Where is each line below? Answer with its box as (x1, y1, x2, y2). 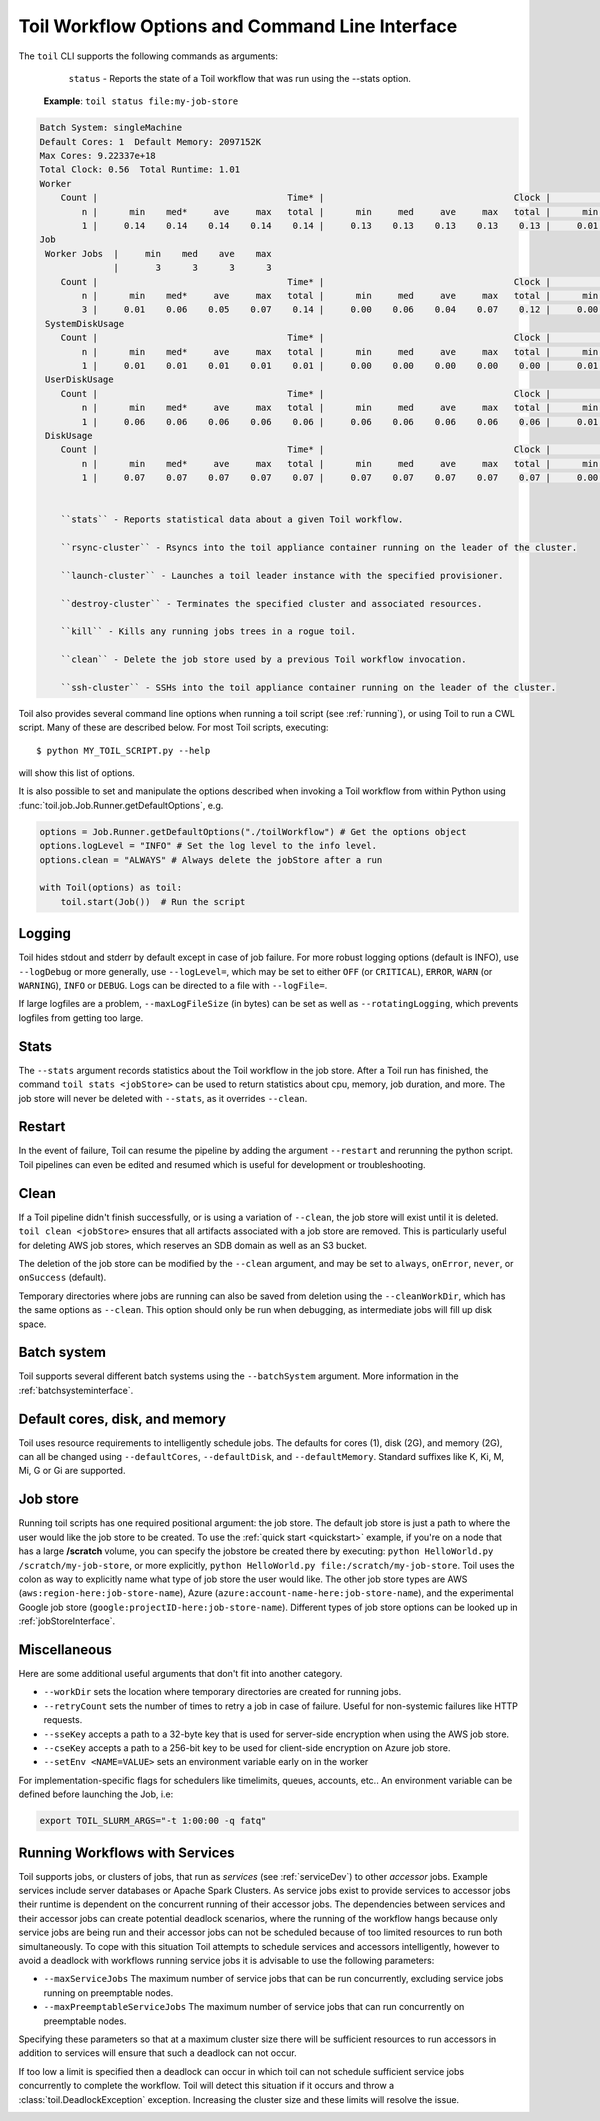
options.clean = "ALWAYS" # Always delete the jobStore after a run (39, 854, 383, 865)
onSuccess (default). (18, 1271, 107, 1284)
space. (18, 1318, 47, 1330)
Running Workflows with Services (18, 1844, 235, 1861)
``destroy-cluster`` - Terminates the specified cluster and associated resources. (60, 598, 483, 609)
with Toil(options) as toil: (39, 882, 183, 894)
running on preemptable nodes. (43, 1986, 174, 1999)
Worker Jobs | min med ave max (45, 248, 272, 259)
